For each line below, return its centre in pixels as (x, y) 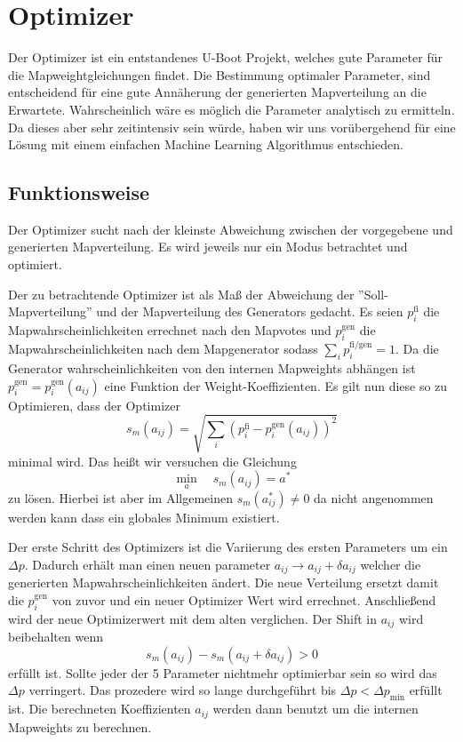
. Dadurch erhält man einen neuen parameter (148, 564)
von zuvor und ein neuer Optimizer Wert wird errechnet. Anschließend (244, 599)
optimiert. (35, 264)
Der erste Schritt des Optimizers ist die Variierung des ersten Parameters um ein (228, 547)
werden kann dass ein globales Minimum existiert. (144, 517)
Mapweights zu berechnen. (80, 726)
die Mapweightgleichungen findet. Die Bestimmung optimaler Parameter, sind (220, 74)
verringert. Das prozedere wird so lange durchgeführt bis (183, 690)
